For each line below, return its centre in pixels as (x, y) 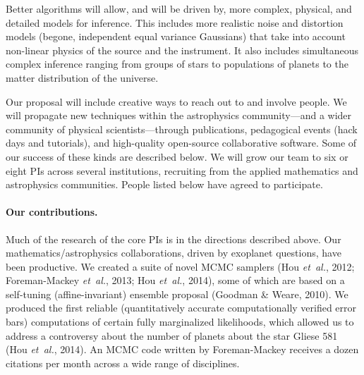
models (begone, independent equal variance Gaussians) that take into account (176, 36)
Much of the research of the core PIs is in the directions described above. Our (174, 239)
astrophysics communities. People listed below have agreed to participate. (164, 184)
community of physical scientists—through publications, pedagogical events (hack (182, 129)
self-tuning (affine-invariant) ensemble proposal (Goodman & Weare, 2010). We (177, 294)
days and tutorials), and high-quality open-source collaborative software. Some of (181, 143)
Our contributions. (52, 212)
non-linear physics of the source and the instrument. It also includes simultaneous (182, 50)
